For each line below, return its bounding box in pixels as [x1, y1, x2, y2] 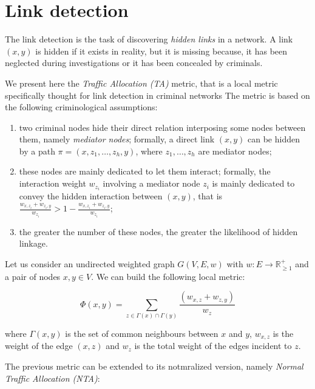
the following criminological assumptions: [5, 101, 158, 113]
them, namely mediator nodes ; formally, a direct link [19, 133, 215, 145]
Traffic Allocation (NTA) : [5, 371, 100, 384]
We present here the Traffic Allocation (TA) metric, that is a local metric [5, 76, 278, 89]
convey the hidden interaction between [19, 190, 163, 202]
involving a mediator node [103, 177, 200, 190]
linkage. [19, 237, 48, 250]
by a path [19, 144, 55, 157]
